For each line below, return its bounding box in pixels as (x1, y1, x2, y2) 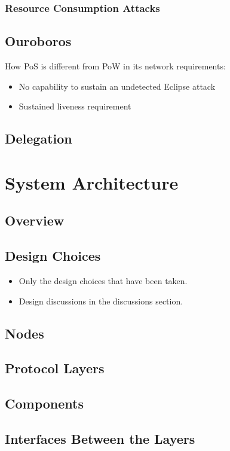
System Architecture (5, 170, 179, 194)
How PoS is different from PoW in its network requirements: (5, 60, 226, 72)
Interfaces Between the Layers (5, 429, 195, 447)
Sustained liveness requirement (19, 100, 131, 112)
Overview (5, 211, 65, 230)
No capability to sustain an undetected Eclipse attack (19, 80, 216, 92)
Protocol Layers (5, 359, 105, 377)
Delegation (5, 129, 72, 148)
